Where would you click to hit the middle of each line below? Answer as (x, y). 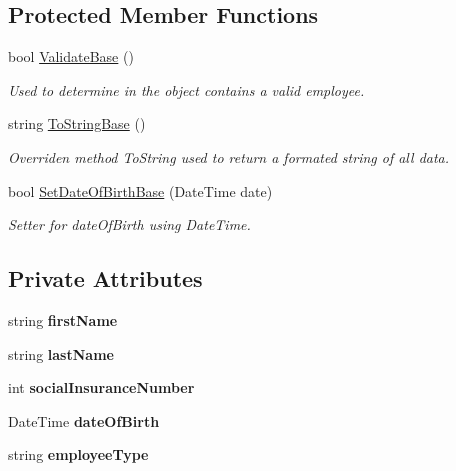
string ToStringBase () (77, 123)
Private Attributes (105, 278)
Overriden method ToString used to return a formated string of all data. (229, 156)
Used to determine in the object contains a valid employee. (186, 89)
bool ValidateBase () (71, 56)
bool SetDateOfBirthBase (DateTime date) (140, 190)
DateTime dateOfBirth (84, 420)
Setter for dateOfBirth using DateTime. (129, 224)
